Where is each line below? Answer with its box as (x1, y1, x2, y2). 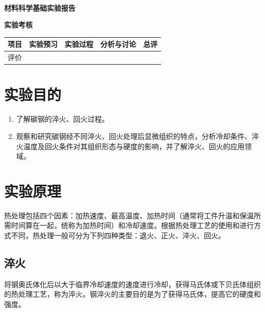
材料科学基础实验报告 (4, 2, 75, 13)
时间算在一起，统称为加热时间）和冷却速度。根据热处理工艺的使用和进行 (11, 220, 254, 231)
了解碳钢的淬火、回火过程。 (16, 114, 109, 124)
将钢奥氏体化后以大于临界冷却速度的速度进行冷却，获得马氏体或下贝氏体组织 (4, 278, 261, 289)
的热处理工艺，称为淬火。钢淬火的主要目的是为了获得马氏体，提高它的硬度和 (4, 289, 261, 299)
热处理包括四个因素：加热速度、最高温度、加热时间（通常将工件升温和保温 (4, 210, 254, 220)
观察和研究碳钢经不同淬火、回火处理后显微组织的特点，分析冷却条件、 (16, 130, 252, 141)
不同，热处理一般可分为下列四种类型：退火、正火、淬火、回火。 (11, 230, 225, 241)
